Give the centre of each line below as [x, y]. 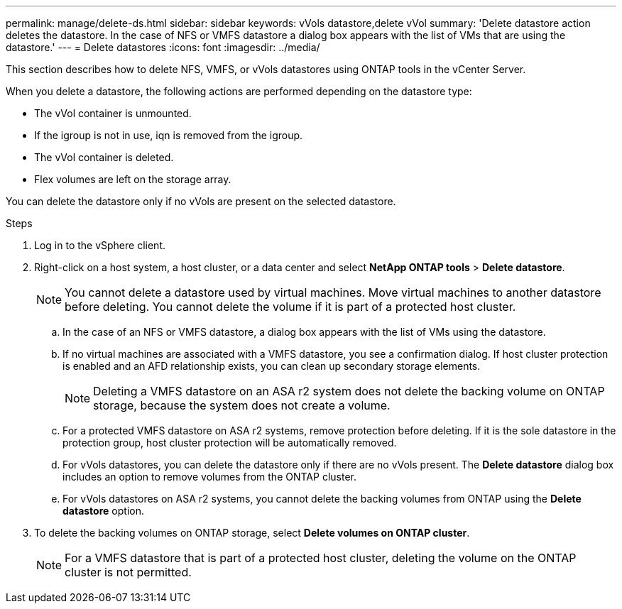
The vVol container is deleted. [104, 157]
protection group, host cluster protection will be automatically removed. [230, 443]
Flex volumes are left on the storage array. [133, 179]
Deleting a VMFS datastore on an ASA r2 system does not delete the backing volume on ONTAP [349, 391]
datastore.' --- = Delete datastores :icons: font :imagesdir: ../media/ [163, 47]
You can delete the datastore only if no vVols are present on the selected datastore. [201, 201]
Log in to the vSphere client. [100, 245]
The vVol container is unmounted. [113, 113]
